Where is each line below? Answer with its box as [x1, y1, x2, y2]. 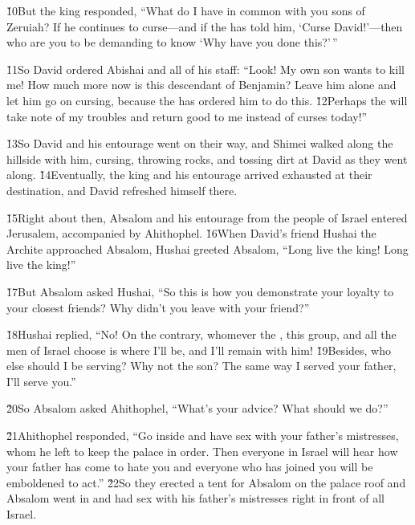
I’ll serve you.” [6, 372, 76, 389]
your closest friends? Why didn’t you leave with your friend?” [6, 299, 310, 315]
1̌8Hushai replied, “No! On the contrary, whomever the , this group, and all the [6, 326, 397, 343]
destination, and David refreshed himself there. [6, 181, 238, 198]
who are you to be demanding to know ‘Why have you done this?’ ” [6, 34, 338, 51]
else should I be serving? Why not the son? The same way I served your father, [6, 357, 397, 374]
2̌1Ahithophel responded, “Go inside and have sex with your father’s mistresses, [6, 427, 399, 444]
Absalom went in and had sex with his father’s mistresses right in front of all [6, 490, 384, 507]
